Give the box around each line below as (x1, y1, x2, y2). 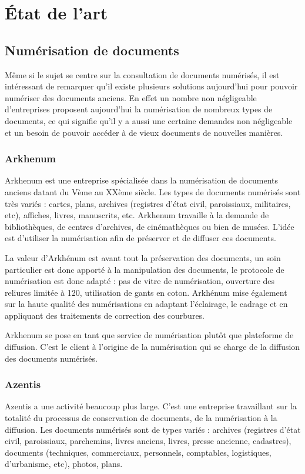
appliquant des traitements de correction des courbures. (5, 309, 205, 321)
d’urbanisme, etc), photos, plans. (5, 458, 123, 470)
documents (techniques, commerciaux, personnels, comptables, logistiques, (5, 446, 272, 458)
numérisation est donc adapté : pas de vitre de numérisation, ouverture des (5, 275, 275, 287)
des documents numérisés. (5, 352, 98, 364)
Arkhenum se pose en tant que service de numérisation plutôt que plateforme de (5, 329, 294, 341)
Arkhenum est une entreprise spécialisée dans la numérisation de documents (5, 174, 278, 186)
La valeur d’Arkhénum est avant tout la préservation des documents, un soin (5, 251, 281, 263)
